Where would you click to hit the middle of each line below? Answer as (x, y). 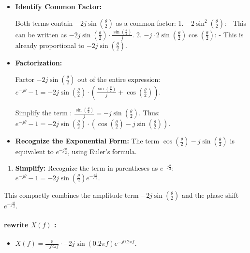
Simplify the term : (44, 113)
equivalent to (34, 151)
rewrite (16, 224)
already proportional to (50, 45)
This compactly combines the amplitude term (71, 195)
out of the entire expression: (119, 79)
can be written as (41, 34)
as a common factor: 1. (150, 23)
